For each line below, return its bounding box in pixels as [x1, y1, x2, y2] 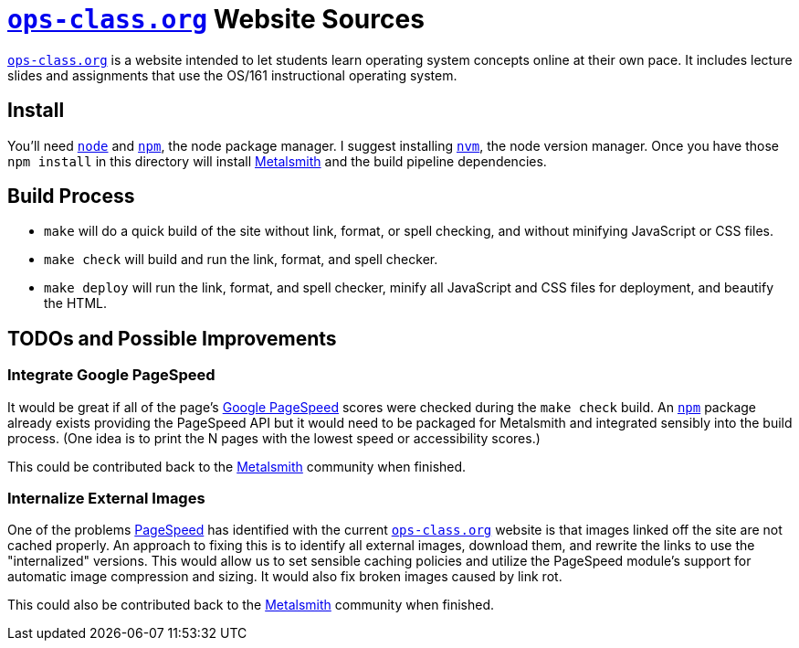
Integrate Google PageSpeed [7, 366, 216, 385]
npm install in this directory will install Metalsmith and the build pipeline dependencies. [7, 153, 547, 169]
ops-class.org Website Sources [7, 4, 425, 35]
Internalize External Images [7, 489, 205, 508]
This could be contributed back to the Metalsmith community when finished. [7, 458, 467, 474]
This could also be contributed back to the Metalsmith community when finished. [7, 597, 495, 613]
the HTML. [44, 295, 107, 312]
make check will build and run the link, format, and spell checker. [44, 251, 438, 268]
